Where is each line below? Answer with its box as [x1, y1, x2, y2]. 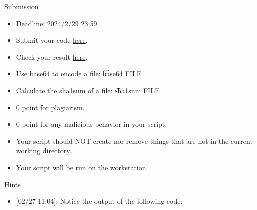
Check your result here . [16, 51, 88, 62]
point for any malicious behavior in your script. [22, 119, 167, 129]
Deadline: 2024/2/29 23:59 [16, 18, 97, 28]
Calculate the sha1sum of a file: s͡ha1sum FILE [16, 85, 160, 95]
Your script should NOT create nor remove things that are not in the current [16, 135, 253, 146]
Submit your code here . [16, 35, 88, 45]
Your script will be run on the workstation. [16, 162, 148, 172]
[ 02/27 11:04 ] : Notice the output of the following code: [16, 196, 183, 206]
